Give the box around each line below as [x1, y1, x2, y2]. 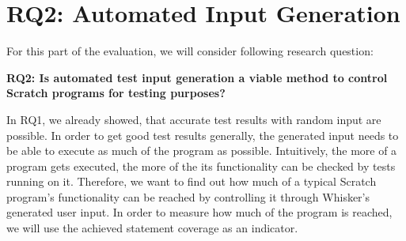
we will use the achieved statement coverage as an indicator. [6, 220, 298, 236]
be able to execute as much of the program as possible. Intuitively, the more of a [6, 142, 397, 159]
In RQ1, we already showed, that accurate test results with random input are [6, 111, 381, 127]
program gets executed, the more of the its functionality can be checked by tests [6, 157, 396, 174]
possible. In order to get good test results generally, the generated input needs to [6, 126, 399, 143]
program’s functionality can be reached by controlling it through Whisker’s [6, 188, 370, 205]
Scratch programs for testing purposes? [6, 85, 226, 101]
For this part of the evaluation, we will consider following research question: [6, 43, 374, 59]
